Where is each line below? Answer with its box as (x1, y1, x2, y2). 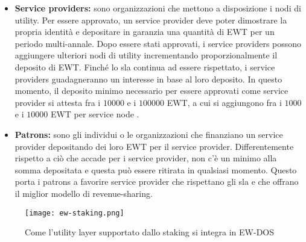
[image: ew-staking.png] (25, 208, 124, 217)
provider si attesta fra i (14, 96, 101, 108)
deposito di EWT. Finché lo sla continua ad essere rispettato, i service (14, 60, 275, 73)
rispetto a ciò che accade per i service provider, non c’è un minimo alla (14, 152, 277, 164)
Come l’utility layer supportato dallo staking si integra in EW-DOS (25, 226, 274, 238)
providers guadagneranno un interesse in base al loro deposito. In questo (14, 72, 282, 85)
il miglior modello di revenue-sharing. (14, 187, 153, 199)
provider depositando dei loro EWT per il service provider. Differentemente (14, 140, 294, 152)
